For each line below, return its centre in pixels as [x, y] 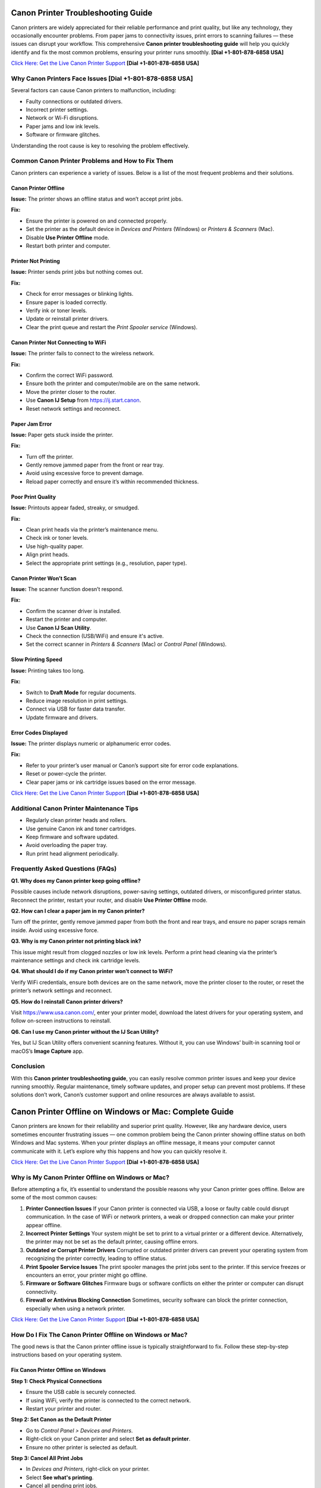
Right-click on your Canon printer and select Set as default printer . [108, 1439]
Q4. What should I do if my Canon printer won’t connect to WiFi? [92, 971]
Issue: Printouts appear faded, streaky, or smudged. [75, 508]
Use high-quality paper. [55, 546]
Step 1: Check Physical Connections [56, 1381]
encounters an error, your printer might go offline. [87, 1275]
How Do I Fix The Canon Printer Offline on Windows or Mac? [99, 1334]
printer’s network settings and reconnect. [62, 990]
